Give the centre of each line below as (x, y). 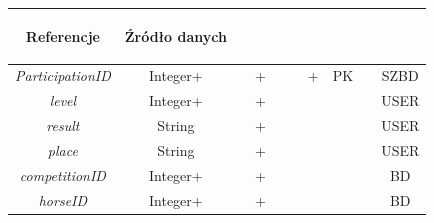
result (63, 125)
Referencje (62, 35)
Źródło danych (175, 35)
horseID (63, 199)
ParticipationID (63, 75)
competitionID (62, 174)
